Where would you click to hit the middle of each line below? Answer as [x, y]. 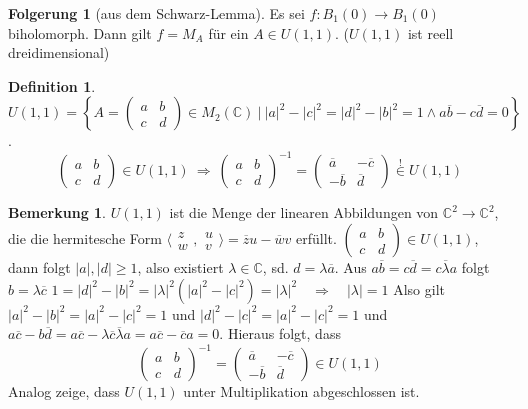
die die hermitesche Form [85, 238]
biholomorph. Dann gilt [80, 32]
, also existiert [180, 267]
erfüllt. [316, 238]
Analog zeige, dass [64, 391]
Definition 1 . [52, 85]
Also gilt [419, 288]
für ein [228, 32]
